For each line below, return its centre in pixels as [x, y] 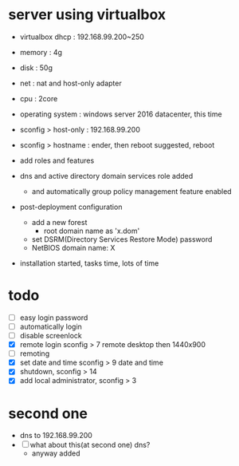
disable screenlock [51, 336]
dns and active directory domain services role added [106, 176]
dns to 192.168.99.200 [56, 436]
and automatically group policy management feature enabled [132, 191]
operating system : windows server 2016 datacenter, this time [121, 114]
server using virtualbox [87, 15]
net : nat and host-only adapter [71, 83]
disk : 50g [36, 67]
